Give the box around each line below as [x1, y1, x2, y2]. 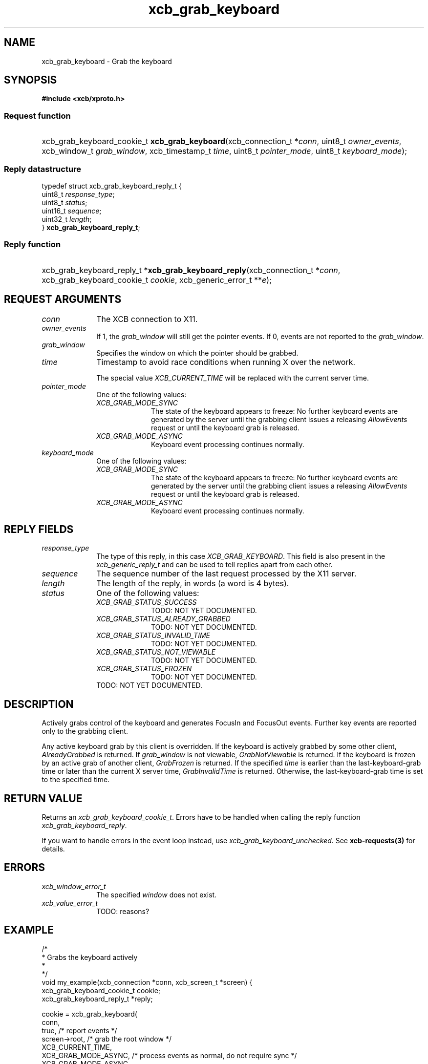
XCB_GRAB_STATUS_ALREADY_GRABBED [96, 615, 231, 623]
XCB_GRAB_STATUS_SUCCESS [96, 598, 197, 607]
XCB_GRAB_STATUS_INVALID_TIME [96, 631, 210, 640]
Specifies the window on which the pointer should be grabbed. [96, 348, 299, 357]
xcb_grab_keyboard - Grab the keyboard [42, 57, 172, 65]
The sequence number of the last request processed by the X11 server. [96, 569, 357, 579]
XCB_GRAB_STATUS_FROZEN [96, 664, 192, 673]
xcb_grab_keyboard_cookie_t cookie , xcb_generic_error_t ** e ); [42, 275, 272, 285]
